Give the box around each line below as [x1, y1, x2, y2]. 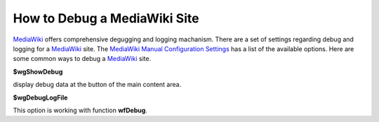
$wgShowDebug [13, 67, 63, 76]
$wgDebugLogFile [13, 93, 68, 102]
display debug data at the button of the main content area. [13, 81, 182, 89]
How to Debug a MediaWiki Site [13, 11, 199, 26]
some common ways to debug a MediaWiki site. [13, 55, 152, 63]
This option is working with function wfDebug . [13, 106, 147, 114]
